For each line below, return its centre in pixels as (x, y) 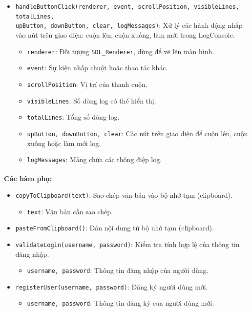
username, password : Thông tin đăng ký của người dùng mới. (121, 303)
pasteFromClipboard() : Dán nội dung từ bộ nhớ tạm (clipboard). (115, 228)
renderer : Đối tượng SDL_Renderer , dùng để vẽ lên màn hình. (121, 51)
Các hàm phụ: (28, 178)
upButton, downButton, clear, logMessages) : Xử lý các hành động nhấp (129, 25)
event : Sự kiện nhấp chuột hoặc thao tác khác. (97, 68)
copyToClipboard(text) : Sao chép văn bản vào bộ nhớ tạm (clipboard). (124, 195)
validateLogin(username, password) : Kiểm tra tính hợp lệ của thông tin (127, 244)
